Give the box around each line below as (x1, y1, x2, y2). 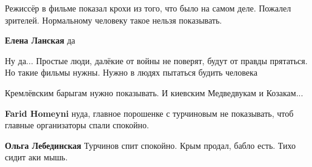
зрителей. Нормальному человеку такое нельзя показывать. (5, 13, 222, 26)
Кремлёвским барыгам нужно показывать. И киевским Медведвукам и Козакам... (5, 86, 304, 99)
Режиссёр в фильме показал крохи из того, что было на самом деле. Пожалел (5, 2, 291, 14)
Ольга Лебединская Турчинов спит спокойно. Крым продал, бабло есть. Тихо (5, 139, 296, 151)
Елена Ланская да (5, 34, 75, 47)
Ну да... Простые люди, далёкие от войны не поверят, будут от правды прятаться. (5, 54, 308, 67)
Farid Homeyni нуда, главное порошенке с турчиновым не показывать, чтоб (5, 106, 294, 119)
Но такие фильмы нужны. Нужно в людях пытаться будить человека (5, 66, 257, 79)
